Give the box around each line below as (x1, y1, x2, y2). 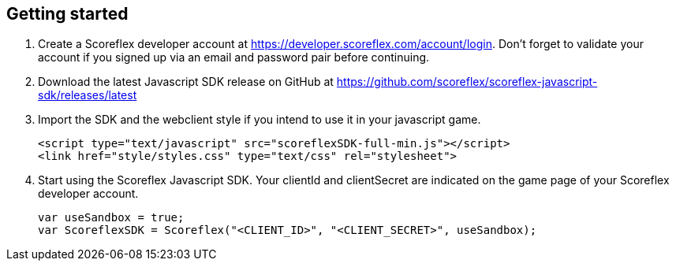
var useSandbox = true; (38, 211, 185, 224)
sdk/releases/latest (38, 88, 137, 102)
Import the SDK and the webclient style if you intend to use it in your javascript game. (38, 113, 481, 127)
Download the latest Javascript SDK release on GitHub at (38, 75, 334, 89)
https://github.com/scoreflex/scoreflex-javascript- (336, 75, 598, 89)
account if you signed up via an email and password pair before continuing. (38, 50, 430, 65)
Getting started (6, 4, 129, 24)
